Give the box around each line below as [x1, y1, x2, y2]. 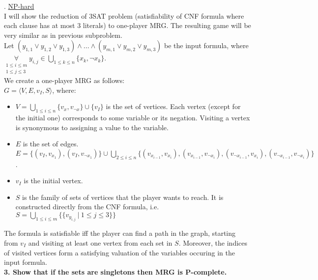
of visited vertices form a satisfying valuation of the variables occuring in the [4, 247, 235, 257]
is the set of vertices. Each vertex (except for [106, 101, 241, 112]
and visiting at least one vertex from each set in [28, 237, 173, 248]
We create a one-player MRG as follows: [4, 75, 125, 85]
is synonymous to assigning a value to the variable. [15, 122, 169, 132]
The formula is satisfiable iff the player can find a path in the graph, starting [4, 228, 236, 238]
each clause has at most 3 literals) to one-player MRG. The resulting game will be [4, 20, 251, 30]
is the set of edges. [23, 139, 79, 149]
